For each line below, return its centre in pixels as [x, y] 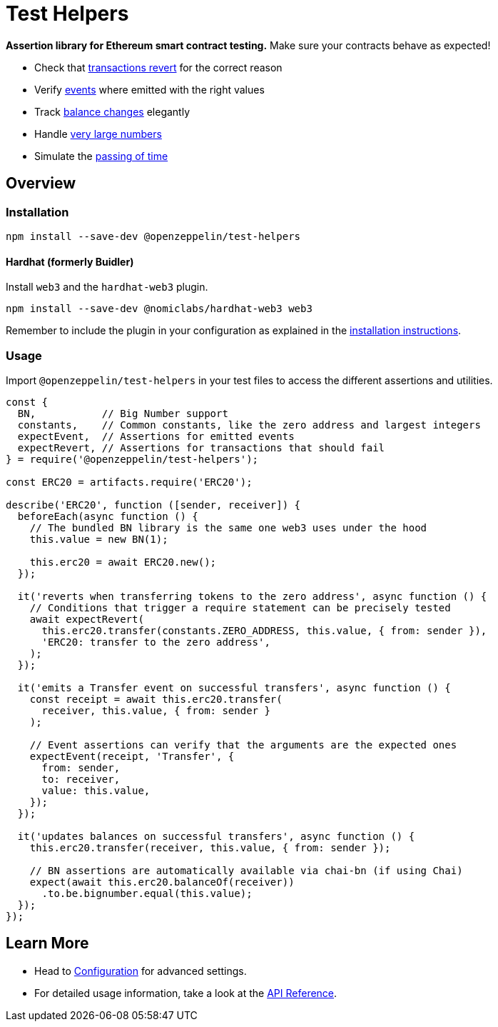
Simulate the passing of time [101, 156]
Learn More [47, 943]
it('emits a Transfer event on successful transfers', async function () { [234, 687]
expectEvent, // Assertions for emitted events [156, 436]
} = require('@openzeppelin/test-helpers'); [132, 459]
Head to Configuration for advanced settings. [141, 971]
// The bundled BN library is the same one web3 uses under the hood [228, 527]
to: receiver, [81, 779]
